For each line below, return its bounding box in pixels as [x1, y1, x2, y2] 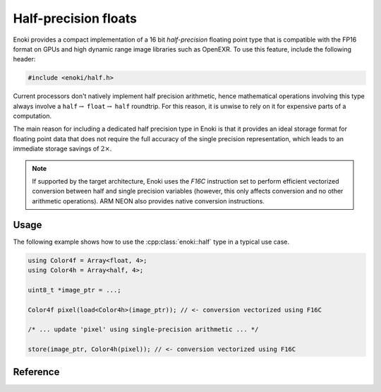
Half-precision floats [13, 11, 138, 26]
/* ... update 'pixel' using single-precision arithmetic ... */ [28, 326, 259, 333]
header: [13, 55, 36, 64]
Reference [13, 366, 60, 378]
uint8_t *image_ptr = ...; [28, 286, 121, 294]
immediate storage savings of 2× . [13, 145, 112, 153]
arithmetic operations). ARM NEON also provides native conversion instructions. [32, 196, 265, 205]
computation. [13, 112, 52, 120]
